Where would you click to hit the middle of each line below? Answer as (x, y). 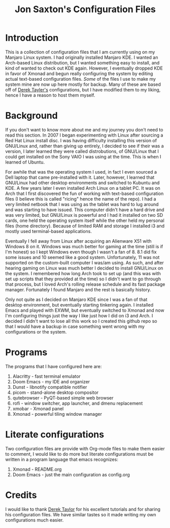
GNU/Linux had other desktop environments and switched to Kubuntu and (82, 183)
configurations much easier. (35, 520)
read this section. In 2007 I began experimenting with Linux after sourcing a (84, 135)
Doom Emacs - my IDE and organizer (51, 381)
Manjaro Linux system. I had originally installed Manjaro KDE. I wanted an (82, 57)
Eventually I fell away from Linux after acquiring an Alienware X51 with (78, 241)
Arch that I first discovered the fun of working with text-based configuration (84, 193)
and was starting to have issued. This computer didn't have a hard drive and (85, 210)
